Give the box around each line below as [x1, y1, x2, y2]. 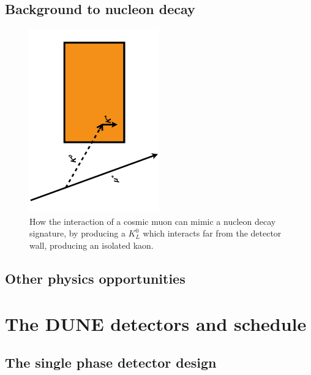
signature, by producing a [29, 227, 126, 240]
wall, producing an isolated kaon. [29, 238, 154, 251]
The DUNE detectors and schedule [5, 311, 307, 336]
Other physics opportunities [5, 268, 185, 287]
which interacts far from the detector [143, 227, 282, 240]
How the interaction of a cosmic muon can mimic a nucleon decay [29, 214, 276, 227]
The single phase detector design [5, 353, 217, 372]
